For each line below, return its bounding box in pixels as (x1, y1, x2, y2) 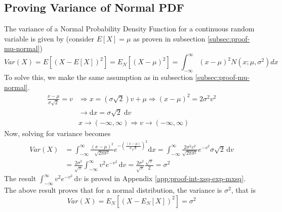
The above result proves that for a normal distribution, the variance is (4, 185, 222, 195)
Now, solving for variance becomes (4, 128, 111, 139)
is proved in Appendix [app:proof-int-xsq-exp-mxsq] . (84, 173, 246, 184)
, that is (231, 185, 256, 195)
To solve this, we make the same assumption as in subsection (4, 72, 193, 82)
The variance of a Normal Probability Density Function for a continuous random (4, 23, 255, 34)
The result (4, 173, 36, 184)
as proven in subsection (133, 33, 206, 44)
